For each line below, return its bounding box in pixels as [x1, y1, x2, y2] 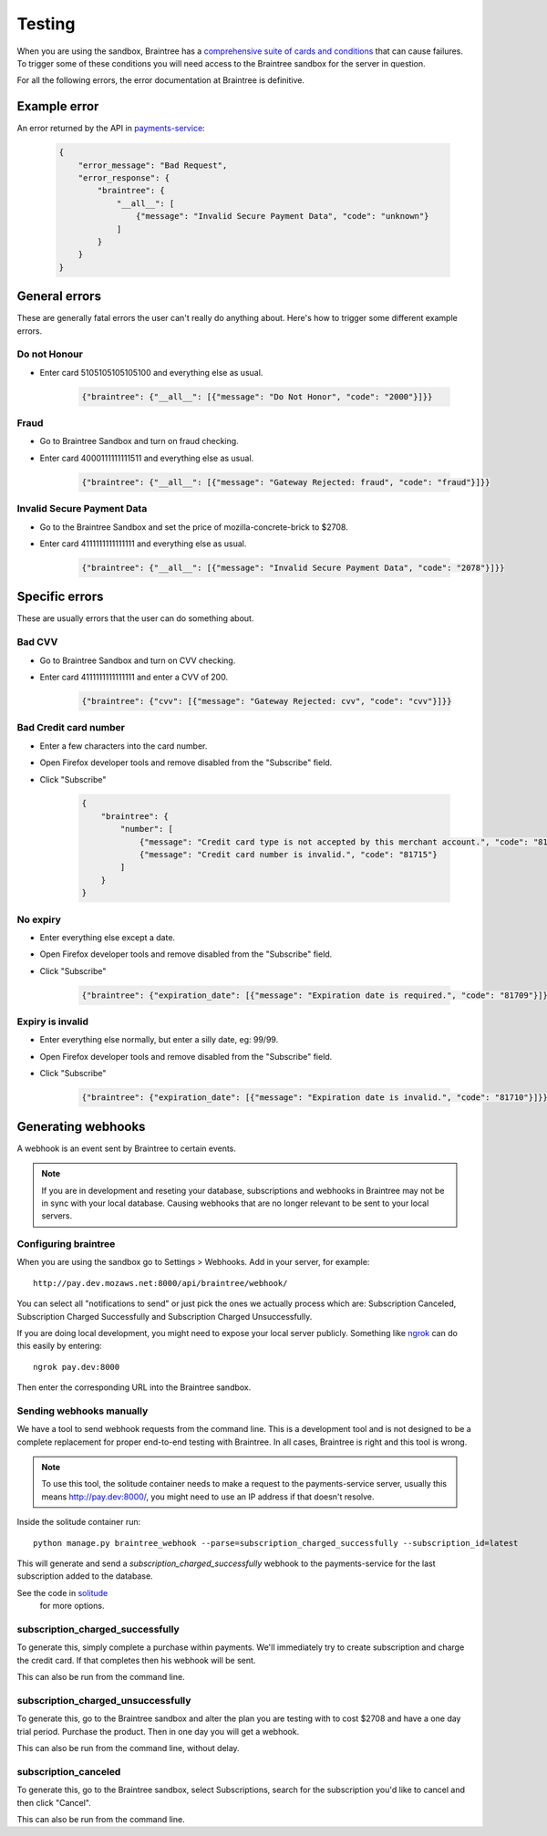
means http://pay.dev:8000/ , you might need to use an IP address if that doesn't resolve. [41, 1491, 375, 1502]
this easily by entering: [16, 1341, 102, 1352]
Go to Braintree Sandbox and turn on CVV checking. [39, 655, 236, 666]
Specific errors [16, 589, 104, 605]
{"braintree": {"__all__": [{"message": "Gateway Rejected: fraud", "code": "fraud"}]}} [81, 477, 491, 487]
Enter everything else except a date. [39, 931, 176, 943]
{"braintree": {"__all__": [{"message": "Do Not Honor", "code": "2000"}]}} [81, 391, 433, 401]
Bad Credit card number [16, 721, 125, 734]
